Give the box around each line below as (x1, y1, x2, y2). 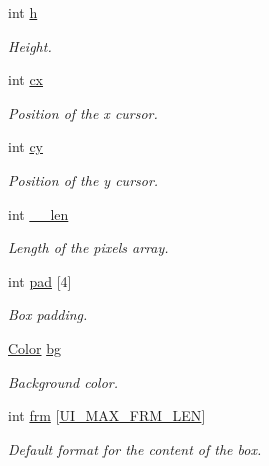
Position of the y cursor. (8, 169, 159, 190)
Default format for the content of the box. (8, 438, 262, 459)
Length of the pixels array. (8, 237, 169, 258)
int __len (8, 203, 69, 224)
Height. (8, 35, 52, 56)
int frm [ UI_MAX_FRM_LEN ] (8, 405, 206, 426)
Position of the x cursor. (8, 102, 158, 123)
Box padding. (8, 304, 88, 325)
